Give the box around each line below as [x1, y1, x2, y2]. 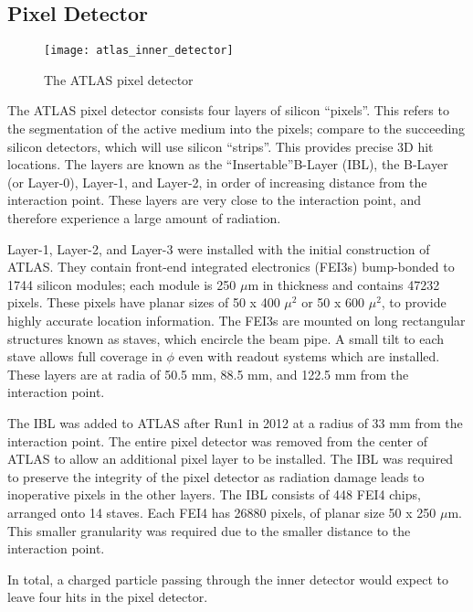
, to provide [381, 293, 447, 312]
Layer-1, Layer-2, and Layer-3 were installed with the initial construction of [7, 239, 430, 258]
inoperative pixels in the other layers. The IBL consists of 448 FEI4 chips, [7, 485, 421, 504]
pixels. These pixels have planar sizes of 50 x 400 [7, 293, 280, 312]
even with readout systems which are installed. [178, 347, 440, 366]
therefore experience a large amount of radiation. [7, 209, 281, 228]
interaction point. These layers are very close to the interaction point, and [7, 190, 422, 209]
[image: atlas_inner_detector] [44, 44, 234, 58]
